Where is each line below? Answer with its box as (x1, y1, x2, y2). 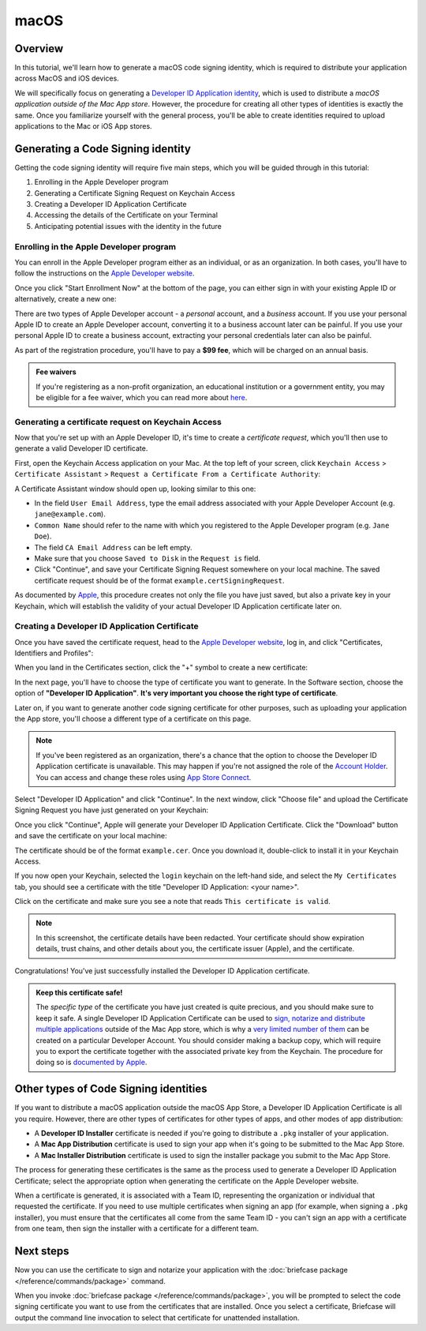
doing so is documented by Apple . (35, 1058, 148, 1067)
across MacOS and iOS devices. (14, 73, 120, 83)
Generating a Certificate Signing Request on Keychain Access (34, 188, 236, 197)
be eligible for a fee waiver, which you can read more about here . (35, 392, 248, 402)
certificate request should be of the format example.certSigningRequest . (34, 576, 285, 585)
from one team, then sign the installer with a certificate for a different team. (14, 1224, 260, 1233)
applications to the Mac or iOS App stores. (14, 122, 153, 131)
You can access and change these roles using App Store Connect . (35, 772, 252, 782)
